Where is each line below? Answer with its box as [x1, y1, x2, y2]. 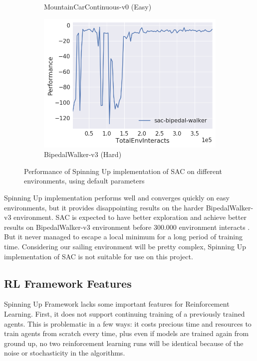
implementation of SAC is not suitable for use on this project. [4, 251, 193, 261]
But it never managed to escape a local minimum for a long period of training [4, 231, 243, 242]
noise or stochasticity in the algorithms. [4, 348, 125, 358]
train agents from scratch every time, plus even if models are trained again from [4, 328, 249, 339]
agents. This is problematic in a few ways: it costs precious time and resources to [4, 318, 252, 329]
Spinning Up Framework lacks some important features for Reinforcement [4, 299, 230, 309]
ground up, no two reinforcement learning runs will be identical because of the [4, 338, 244, 348]
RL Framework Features [4, 275, 132, 291]
